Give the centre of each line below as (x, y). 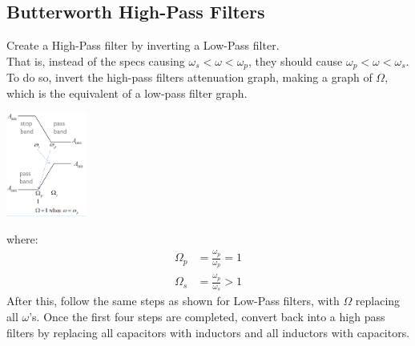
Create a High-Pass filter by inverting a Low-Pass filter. (143, 45)
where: (22, 238)
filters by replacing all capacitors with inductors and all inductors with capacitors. (208, 332)
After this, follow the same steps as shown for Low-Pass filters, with (173, 301)
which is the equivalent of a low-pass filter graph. (127, 93)
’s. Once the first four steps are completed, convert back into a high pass (207, 316)
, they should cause (296, 60)
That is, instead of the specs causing (96, 60)
